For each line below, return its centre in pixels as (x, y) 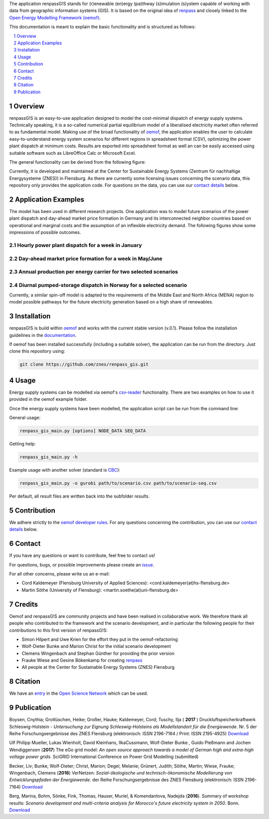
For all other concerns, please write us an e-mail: (60, 574)
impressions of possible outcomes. (45, 233)
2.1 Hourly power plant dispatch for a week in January (75, 245)
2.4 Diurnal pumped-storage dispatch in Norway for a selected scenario (98, 285)
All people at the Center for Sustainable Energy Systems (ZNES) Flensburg (98, 667)
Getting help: (22, 444)
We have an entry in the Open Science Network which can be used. (79, 693)
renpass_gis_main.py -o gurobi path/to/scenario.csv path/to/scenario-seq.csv (118, 483)
